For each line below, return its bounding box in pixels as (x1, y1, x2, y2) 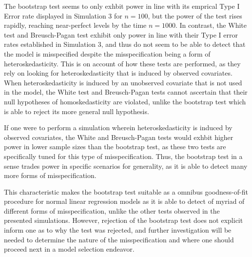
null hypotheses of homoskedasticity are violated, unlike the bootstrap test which (4, 96, 246, 106)
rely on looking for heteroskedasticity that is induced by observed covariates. (4, 68, 233, 78)
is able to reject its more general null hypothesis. (4, 106, 149, 116)
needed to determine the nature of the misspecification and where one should (4, 234, 234, 244)
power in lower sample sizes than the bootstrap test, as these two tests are (4, 141, 226, 152)
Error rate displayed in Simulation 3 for (4, 10, 122, 20)
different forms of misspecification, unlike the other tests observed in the (4, 205, 220, 216)
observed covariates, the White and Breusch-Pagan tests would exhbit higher (4, 132, 233, 142)
